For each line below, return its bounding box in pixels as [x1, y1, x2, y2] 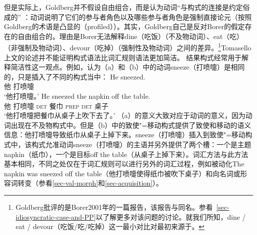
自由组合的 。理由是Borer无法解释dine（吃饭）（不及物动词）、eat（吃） [17, 31, 244, 41]
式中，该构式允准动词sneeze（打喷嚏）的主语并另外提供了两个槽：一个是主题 [4, 139, 252, 149]
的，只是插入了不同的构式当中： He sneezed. [4, 71, 145, 81]
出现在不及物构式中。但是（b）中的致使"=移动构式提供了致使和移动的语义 [10, 119, 251, 130]
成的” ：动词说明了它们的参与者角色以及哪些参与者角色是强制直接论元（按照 [4, 11, 252, 22]
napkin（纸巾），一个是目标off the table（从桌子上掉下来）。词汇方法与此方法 [4, 149, 248, 159]
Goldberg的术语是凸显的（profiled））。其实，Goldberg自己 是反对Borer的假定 [4, 21, 245, 32]
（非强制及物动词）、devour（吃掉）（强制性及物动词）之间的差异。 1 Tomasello [4, 41, 252, 53]
